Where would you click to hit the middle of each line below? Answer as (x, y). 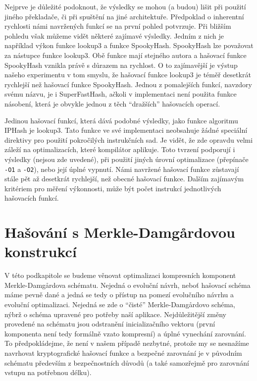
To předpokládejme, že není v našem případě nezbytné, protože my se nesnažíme (127, 343)
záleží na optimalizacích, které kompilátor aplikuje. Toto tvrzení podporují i (120, 149)
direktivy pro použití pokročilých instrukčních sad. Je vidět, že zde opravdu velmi (129, 139)
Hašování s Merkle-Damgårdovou (120, 232)
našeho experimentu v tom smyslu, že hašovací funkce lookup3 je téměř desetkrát (128, 75)
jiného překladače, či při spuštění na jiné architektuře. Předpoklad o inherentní (124, 16)
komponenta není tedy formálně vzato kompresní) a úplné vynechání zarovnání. (125, 333)
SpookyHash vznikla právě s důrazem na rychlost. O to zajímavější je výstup (121, 65)
